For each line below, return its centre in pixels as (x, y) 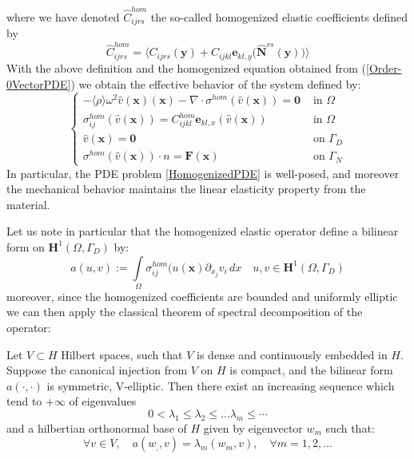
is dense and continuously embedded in (292, 354)
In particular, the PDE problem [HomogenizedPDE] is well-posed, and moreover (203, 173)
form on (26, 246)
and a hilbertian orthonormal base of (97, 427)
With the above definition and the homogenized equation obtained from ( (187, 67)
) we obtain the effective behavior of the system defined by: (216, 83)
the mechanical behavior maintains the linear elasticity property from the (186, 189)
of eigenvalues (103, 401)
